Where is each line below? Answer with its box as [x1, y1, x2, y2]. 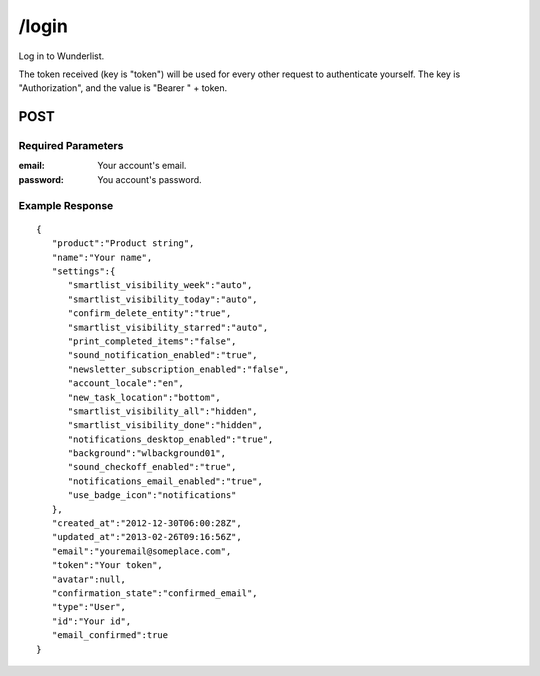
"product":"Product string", [51, 238, 195, 249]
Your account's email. [97, 160, 187, 172]
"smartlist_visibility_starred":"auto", [67, 321, 269, 333]
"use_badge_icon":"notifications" [67, 490, 237, 501]
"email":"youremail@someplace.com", [51, 545, 232, 557]
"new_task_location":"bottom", [67, 391, 222, 403]
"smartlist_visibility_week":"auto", [67, 280, 253, 291]
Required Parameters [18, 139, 124, 153]
